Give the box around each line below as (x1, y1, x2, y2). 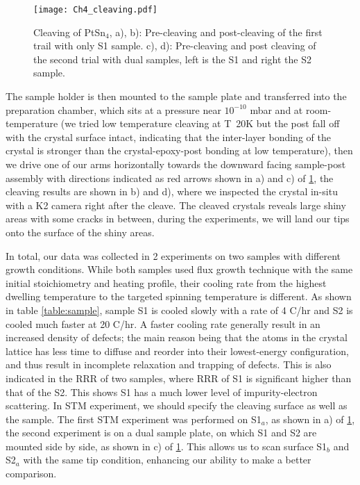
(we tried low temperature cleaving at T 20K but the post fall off (60, 116, 340, 131)
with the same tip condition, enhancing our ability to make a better (23, 452, 311, 467)
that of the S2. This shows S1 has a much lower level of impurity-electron (6, 384, 318, 399)
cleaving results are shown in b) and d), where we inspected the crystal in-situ (6, 184, 338, 199)
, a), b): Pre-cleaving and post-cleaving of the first (109, 24, 323, 39)
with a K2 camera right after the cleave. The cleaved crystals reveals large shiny (6, 197, 346, 212)
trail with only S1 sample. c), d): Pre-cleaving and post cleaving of (33, 38, 316, 53)
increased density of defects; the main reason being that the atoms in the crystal (6, 330, 348, 345)
